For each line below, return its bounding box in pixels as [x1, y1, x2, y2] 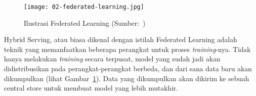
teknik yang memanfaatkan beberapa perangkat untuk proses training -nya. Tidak [4, 44, 251, 54]
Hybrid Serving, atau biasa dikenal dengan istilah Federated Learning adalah [4, 34, 237, 45]
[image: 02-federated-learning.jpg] [24, 3, 144, 10]
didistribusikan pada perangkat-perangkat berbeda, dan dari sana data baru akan [4, 63, 252, 74]
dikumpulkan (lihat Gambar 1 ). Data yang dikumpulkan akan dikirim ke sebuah [4, 73, 249, 83]
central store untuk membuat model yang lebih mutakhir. [4, 83, 178, 93]
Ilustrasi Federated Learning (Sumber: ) [24, 17, 146, 28]
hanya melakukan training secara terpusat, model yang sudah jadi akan [4, 53, 220, 64]
